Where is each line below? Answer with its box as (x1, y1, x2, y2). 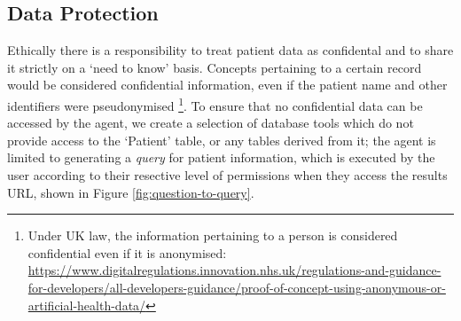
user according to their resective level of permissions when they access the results (7, 166, 448, 184)
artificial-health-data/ (27, 295, 146, 314)
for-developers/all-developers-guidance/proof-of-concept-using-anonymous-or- (27, 278, 446, 296)
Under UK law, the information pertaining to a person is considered (27, 226, 398, 245)
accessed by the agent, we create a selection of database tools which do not (7, 114, 414, 132)
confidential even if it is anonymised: (27, 243, 227, 262)
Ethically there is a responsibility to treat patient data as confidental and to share (7, 41, 454, 59)
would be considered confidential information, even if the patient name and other (7, 75, 448, 94)
